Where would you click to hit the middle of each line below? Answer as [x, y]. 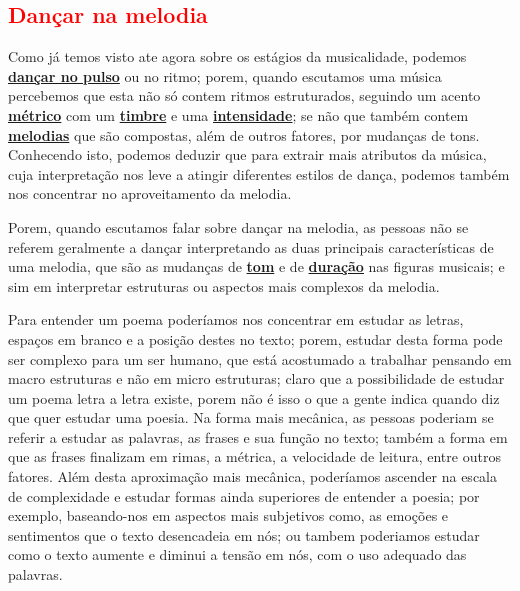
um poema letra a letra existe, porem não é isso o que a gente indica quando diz [254, 397]
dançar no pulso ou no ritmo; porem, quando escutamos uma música [225, 75]
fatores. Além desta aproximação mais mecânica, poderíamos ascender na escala [252, 476]
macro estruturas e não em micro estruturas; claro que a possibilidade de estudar [256, 378]
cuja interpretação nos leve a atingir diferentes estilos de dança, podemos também [259, 173]
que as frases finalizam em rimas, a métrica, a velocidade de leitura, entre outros [254, 456]
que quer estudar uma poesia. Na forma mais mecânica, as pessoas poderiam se [251, 417]
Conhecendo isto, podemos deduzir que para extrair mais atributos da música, [247, 154]
